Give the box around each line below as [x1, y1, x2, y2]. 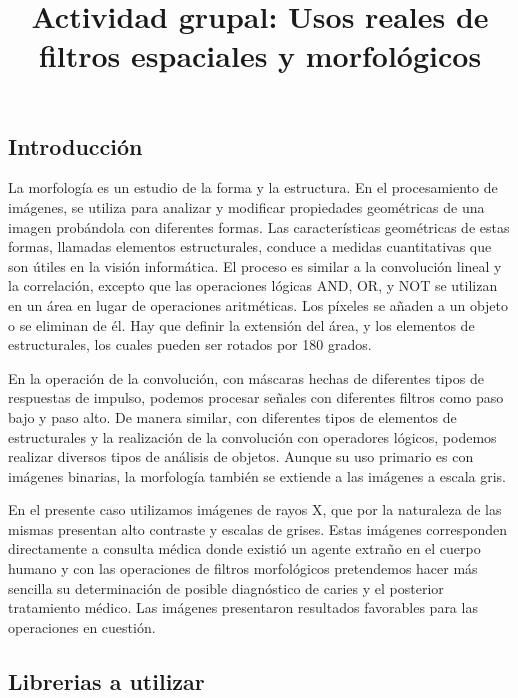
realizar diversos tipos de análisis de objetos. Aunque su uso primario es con [8, 446, 474, 467]
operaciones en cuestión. [8, 616, 156, 637]
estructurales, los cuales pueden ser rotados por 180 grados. [8, 334, 372, 355]
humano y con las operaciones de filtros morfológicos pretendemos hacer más [8, 558, 478, 579]
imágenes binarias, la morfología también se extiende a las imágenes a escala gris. [8, 465, 506, 486]
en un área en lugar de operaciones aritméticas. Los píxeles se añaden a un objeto [8, 294, 509, 315]
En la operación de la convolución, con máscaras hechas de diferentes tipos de [8, 367, 484, 388]
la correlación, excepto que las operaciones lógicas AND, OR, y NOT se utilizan [8, 275, 498, 296]
